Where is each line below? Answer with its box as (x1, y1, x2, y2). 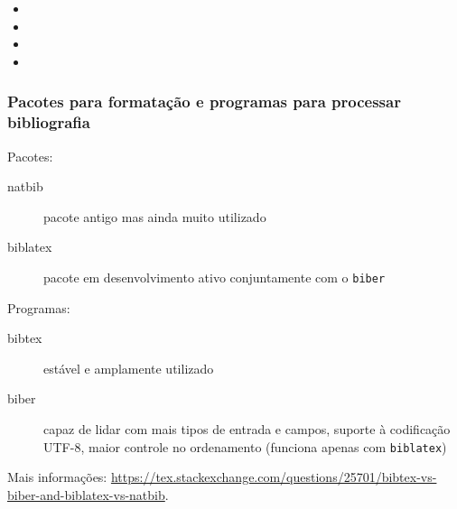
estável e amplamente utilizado (43, 358, 214, 377)
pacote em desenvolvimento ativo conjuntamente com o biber (43, 267, 386, 286)
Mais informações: (7, 467, 107, 486)
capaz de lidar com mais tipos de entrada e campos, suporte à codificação (43, 419, 451, 438)
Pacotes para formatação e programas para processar (7, 90, 401, 113)
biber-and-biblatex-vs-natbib (7, 485, 165, 504)
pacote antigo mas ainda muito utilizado (43, 207, 266, 226)
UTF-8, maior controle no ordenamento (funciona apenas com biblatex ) (43, 437, 447, 456)
